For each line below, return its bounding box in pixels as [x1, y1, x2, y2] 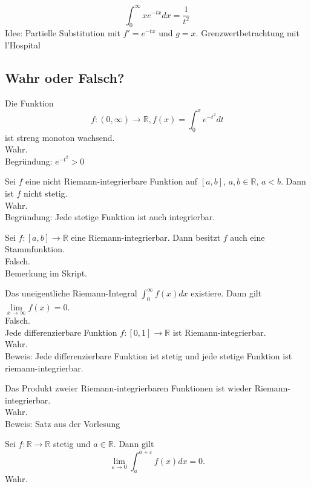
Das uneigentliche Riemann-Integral [5, 287, 137, 299]
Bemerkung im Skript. [5, 266, 88, 279]
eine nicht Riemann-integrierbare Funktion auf [25, 175, 198, 188]
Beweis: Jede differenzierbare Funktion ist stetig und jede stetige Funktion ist [5, 349, 292, 362]
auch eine [230, 230, 265, 243]
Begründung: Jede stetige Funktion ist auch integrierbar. [5, 211, 215, 223]
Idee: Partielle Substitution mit [5, 27, 120, 39]
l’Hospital [5, 38, 41, 51]
